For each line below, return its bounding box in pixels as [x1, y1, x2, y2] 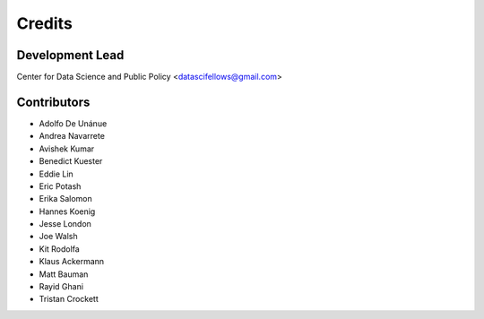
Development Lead [16, 47, 125, 63]
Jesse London [39, 219, 91, 229]
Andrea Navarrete [39, 131, 105, 142]
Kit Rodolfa [39, 243, 80, 254]
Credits [16, 13, 73, 33]
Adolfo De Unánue [39, 117, 108, 129]
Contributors [16, 94, 91, 109]
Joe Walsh [39, 231, 78, 242]
